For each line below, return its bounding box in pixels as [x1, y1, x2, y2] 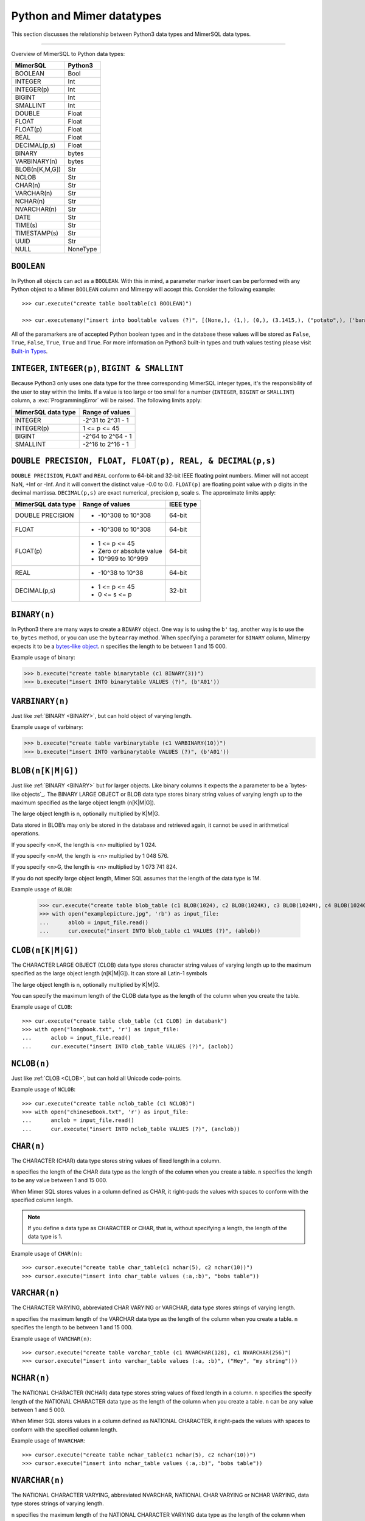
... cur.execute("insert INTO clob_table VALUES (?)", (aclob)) [22, 1043, 234, 1049]
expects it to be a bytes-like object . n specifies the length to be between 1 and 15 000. [11, 642, 228, 650]
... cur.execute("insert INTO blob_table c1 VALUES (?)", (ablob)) [39, 928, 261, 935]
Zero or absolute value [97, 547, 162, 555]
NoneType [68, 245, 97, 254]
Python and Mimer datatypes [11, 9, 162, 23]
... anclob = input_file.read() [22, 1117, 135, 1124]
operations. [11, 830, 40, 837]
